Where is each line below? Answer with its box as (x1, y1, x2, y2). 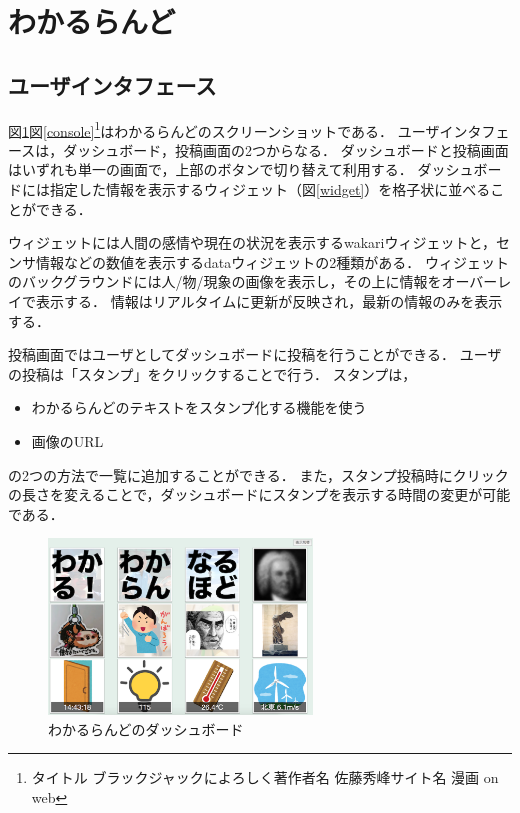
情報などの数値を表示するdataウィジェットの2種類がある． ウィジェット (35, 251, 509, 272)
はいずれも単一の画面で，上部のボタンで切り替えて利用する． (8, 159, 413, 180)
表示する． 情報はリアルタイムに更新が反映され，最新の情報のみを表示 (35, 290, 503, 311)
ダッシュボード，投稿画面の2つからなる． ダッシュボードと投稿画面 (63, 139, 509, 160)
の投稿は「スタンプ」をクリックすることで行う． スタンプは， (8, 363, 417, 384)
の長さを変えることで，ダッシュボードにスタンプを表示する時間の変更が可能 (8, 484, 511, 505)
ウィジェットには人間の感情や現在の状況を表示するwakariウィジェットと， (8, 232, 496, 253)
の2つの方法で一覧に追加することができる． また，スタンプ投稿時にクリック (8, 464, 509, 485)
